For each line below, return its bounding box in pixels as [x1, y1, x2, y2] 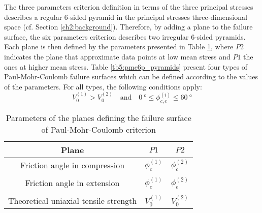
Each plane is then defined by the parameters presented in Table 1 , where [4, 41, 234, 52]
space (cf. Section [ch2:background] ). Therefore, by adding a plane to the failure [4, 21, 253, 32]
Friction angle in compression [20, 159, 125, 171]
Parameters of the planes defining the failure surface [6, 111, 191, 124]
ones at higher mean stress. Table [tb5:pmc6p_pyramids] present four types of [4, 61, 248, 72]
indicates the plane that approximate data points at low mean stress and [4, 51, 231, 62]
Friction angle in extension [25, 176, 120, 189]
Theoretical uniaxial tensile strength [8, 194, 137, 206]
